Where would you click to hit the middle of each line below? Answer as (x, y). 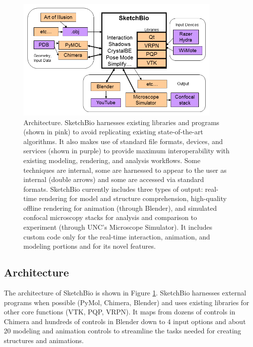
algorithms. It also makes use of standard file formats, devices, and (123, 141)
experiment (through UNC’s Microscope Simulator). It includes (118, 227)
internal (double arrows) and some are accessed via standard (114, 179)
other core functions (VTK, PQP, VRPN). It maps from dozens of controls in (120, 312)
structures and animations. (44, 340)
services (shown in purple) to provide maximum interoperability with (126, 151)
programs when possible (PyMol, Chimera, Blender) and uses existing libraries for (126, 302)
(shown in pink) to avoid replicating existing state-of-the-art (113, 132)
